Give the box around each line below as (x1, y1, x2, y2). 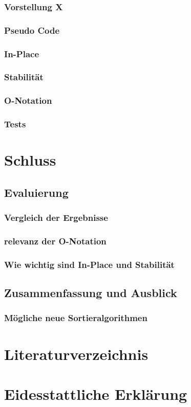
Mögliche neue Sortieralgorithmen (4, 311, 147, 324)
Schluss (4, 149, 56, 170)
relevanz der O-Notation (4, 234, 107, 247)
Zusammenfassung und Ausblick (4, 285, 177, 301)
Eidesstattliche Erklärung (4, 383, 187, 404)
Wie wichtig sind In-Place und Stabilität (4, 258, 175, 270)
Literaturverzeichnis (4, 343, 148, 364)
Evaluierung (4, 184, 69, 200)
